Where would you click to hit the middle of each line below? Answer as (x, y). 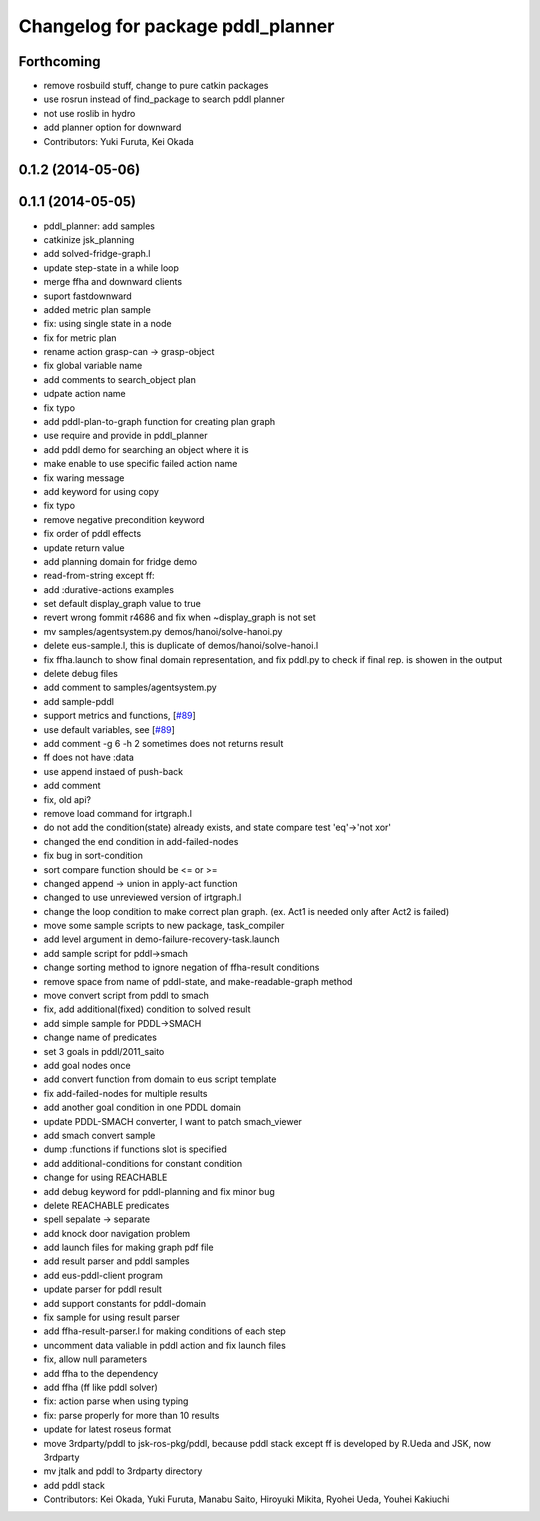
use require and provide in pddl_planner (126, 436)
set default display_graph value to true (122, 604)
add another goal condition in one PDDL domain (142, 1107)
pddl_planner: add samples (99, 226)
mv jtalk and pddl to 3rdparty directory (123, 1471)
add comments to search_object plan (120, 379)
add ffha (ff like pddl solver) (101, 1387)
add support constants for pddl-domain (125, 1303)
